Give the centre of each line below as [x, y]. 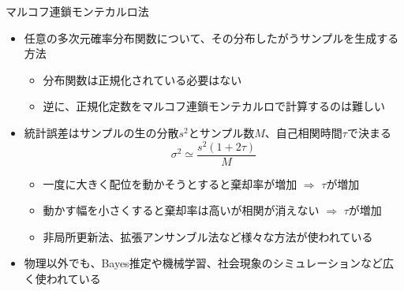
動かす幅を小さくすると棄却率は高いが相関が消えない [181, 210]
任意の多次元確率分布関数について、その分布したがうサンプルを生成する [211, 37]
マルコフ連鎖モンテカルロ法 [77, 11]
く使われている [62, 279]
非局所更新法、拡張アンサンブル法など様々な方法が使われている [208, 236]
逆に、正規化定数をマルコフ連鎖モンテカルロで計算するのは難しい [214, 106]
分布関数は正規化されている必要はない [142, 79]
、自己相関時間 [303, 132]
